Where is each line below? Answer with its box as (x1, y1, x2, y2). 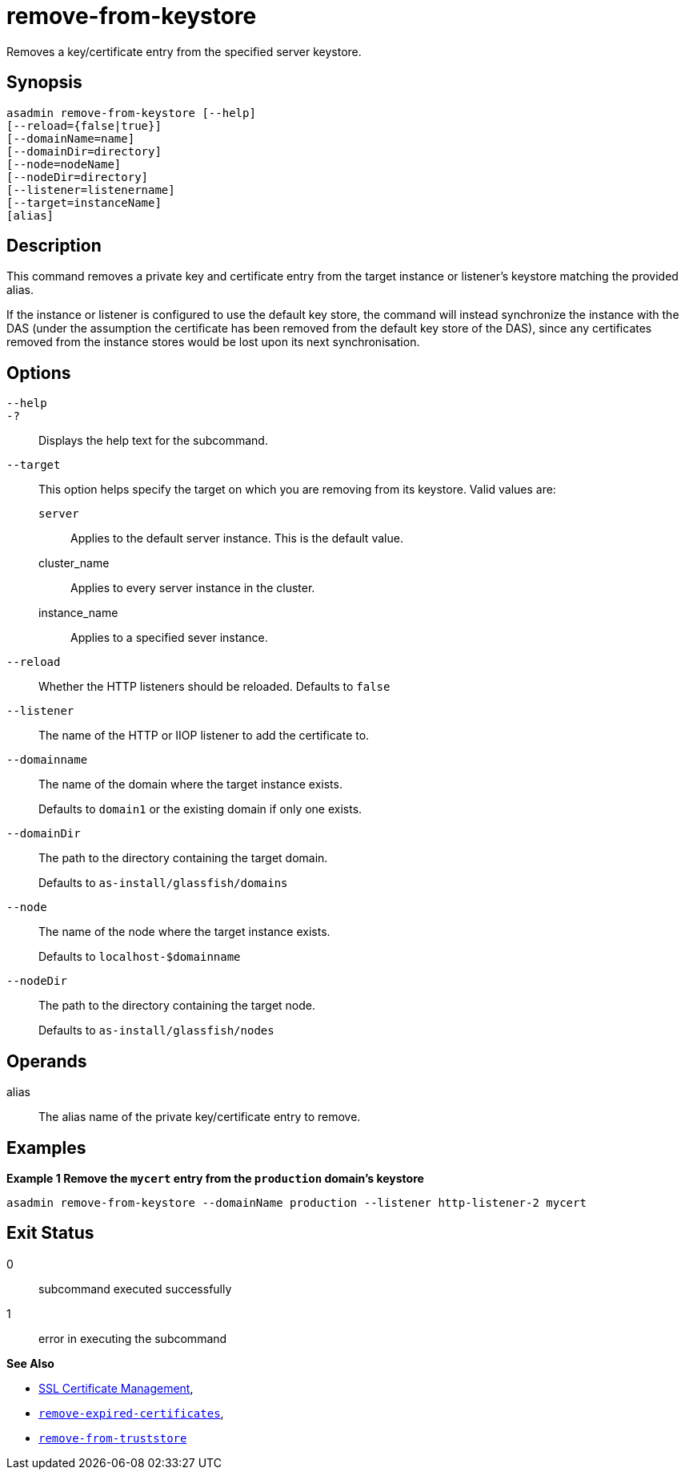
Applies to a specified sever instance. (70, 631, 268, 645)
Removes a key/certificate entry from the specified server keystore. (6, 44, 362, 58)
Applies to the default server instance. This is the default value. (70, 531, 403, 546)
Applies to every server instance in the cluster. (70, 581, 315, 595)
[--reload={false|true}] (6, 119, 162, 132)
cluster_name (38, 556, 110, 571)
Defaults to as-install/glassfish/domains (38, 876, 288, 890)
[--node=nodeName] (6, 157, 122, 171)
